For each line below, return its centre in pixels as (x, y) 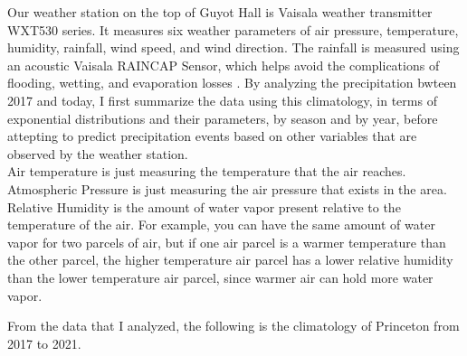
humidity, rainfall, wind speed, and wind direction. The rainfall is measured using (233, 47)
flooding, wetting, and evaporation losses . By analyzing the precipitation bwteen (232, 83)
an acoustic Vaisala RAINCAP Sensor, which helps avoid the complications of (224, 65)
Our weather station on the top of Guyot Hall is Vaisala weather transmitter (220, 12)
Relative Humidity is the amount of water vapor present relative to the (204, 206)
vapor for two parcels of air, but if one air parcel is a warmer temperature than (227, 242)
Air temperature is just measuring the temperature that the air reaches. (207, 171)
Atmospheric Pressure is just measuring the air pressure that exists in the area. (227, 188)
